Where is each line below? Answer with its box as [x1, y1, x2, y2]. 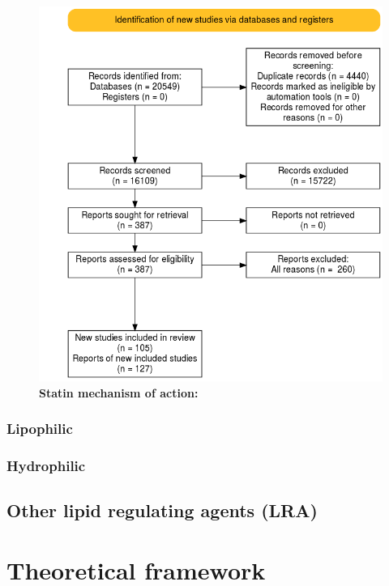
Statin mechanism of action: [39, 384, 199, 401]
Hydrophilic [6, 456, 86, 476]
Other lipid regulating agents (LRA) [6, 498, 318, 523]
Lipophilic [6, 418, 73, 439]
